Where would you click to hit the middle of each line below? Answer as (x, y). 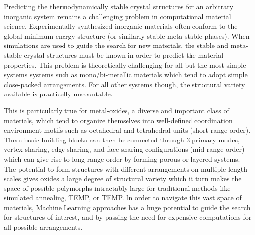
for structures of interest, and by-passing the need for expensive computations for (128, 217)
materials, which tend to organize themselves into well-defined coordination (118, 120)
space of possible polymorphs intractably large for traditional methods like (117, 188)
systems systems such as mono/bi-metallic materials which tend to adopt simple (126, 74)
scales (13, 178)
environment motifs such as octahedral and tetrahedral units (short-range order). (127, 130)
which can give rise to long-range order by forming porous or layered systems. (122, 159)
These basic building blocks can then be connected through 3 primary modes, (122, 139)
